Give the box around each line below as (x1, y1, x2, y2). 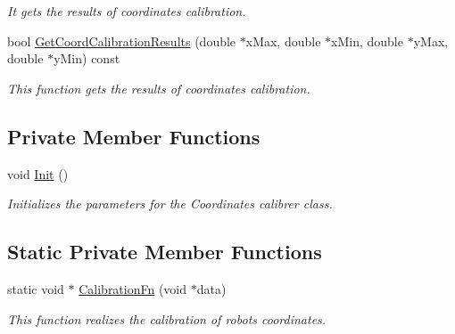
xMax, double (245, 31, 321, 50)
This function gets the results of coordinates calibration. (7, 78, 310, 97)
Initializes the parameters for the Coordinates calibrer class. (7, 194, 333, 213)
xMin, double (331, 31, 403, 50)
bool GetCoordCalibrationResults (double (7, 31, 236, 50)
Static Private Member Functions (7, 238, 322, 265)
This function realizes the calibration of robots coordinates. (7, 309, 327, 328)
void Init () (7, 164, 69, 183)
